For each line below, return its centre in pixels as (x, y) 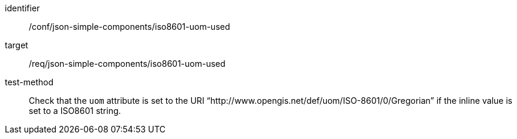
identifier (22, 8)
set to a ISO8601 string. (75, 111)
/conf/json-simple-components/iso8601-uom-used (130, 27)
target (16, 45)
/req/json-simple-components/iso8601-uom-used (127, 64)
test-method (29, 82)
